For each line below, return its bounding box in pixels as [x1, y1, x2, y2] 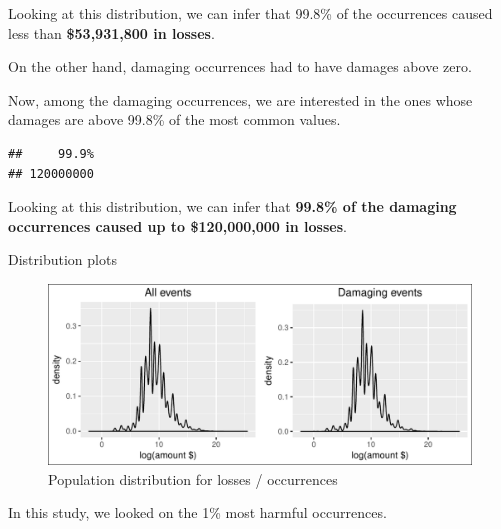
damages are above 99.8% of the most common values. [8, 109, 341, 130]
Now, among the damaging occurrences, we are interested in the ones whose [8, 89, 473, 110]
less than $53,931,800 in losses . [8, 22, 215, 43]
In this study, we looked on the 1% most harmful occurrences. [8, 502, 387, 523]
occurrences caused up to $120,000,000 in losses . [8, 215, 347, 236]
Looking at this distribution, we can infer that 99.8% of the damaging [8, 196, 457, 217]
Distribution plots [8, 249, 117, 270]
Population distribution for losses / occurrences [48, 468, 338, 489]
